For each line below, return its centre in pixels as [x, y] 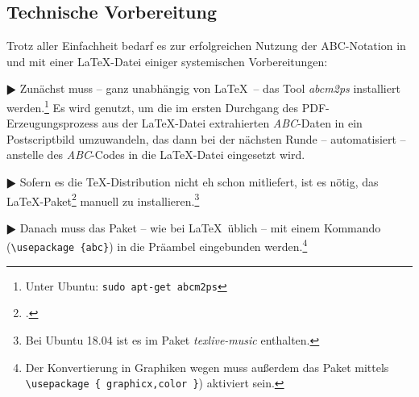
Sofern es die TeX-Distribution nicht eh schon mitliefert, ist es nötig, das [199, 182]
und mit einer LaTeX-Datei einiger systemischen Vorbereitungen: [167, 61]
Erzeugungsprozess [53, 123]
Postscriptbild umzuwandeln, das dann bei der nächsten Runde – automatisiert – [206, 138]
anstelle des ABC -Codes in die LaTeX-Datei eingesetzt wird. [156, 155]
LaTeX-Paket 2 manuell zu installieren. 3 [103, 199]
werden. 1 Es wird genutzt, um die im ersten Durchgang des [153, 106]
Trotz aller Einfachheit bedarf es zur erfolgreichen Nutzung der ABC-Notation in [206, 46]
